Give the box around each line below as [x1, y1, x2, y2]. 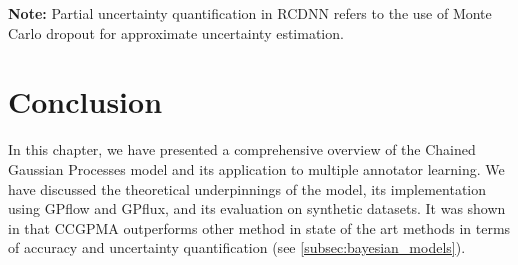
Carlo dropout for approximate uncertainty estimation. [8, 22, 344, 43]
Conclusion [8, 81, 163, 122]
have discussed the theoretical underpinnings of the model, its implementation [8, 178, 487, 199]
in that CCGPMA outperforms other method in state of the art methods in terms [8, 217, 511, 238]
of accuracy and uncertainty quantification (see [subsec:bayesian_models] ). [8, 237, 466, 258]
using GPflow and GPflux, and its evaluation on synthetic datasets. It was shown [8, 198, 506, 219]
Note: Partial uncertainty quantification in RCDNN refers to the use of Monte [8, 3, 492, 23]
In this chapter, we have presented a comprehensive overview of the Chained [8, 139, 476, 160]
